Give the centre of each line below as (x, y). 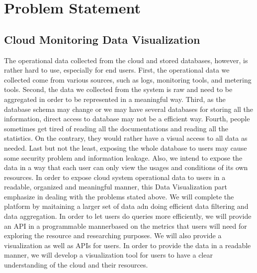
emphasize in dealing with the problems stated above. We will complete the (119, 196)
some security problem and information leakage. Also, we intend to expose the (123, 157)
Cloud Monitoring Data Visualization (102, 39)
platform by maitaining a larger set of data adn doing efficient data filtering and (126, 206)
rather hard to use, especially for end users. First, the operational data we (117, 70)
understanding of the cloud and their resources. (76, 265)
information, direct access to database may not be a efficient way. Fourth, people (127, 119)
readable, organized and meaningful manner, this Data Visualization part (116, 187)
